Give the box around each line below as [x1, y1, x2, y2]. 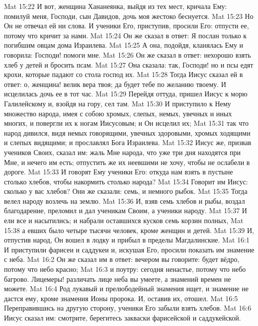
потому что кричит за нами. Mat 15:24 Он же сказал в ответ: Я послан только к [4, 30, 247, 40]
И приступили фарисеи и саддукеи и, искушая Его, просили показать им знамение [4, 244, 255, 254]
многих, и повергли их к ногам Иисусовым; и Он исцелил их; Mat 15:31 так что [4, 118, 249, 128]
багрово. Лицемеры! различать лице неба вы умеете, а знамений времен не [4, 273, 231, 284]
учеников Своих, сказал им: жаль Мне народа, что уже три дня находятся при [4, 147, 241, 157]
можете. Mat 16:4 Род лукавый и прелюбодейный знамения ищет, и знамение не [4, 283, 249, 294]
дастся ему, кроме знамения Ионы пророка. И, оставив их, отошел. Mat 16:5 [4, 293, 238, 303]
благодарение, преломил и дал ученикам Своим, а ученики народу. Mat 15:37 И [4, 205, 247, 216]
